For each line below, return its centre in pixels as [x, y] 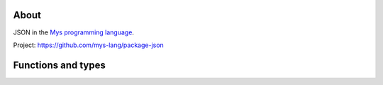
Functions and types [59, 65]
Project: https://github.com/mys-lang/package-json [89, 45]
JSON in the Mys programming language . [74, 32]
